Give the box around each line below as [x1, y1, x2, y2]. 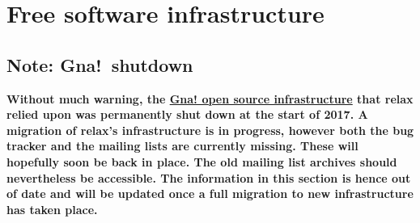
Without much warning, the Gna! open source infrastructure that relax [6, 90, 414, 107]
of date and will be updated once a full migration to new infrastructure [6, 185, 414, 202]
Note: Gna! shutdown [6, 52, 193, 77]
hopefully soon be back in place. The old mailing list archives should [6, 153, 397, 170]
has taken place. [6, 200, 98, 217]
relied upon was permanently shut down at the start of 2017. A [6, 106, 368, 123]
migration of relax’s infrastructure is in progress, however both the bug [6, 121, 414, 138]
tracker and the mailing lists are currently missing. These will [6, 137, 358, 154]
